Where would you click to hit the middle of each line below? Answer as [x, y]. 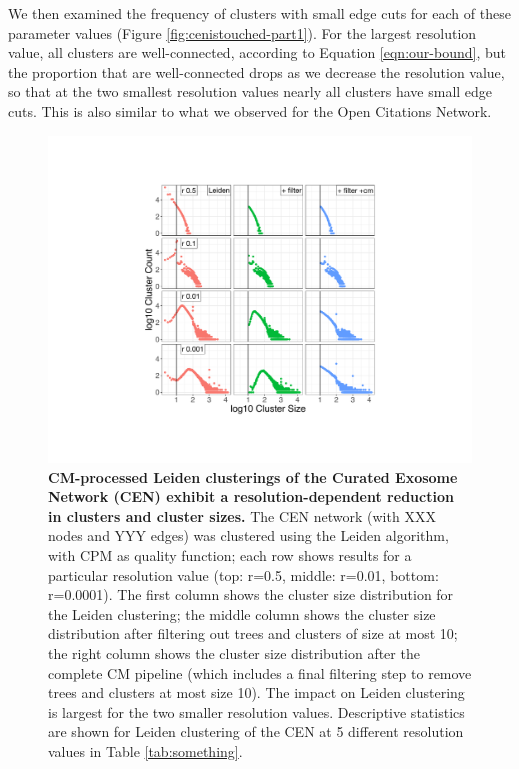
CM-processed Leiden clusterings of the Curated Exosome [253, 476]
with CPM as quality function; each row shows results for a [230, 555]
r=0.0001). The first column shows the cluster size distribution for [251, 594]
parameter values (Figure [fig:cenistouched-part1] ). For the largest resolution [242, 32]
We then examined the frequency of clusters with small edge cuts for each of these [259, 13]
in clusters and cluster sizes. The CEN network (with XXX [242, 515]
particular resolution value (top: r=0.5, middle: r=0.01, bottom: [243, 574]
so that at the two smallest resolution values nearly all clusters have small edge [250, 91]
